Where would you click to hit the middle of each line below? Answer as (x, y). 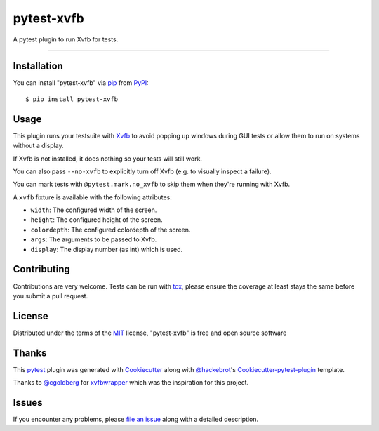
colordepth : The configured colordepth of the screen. (111, 230)
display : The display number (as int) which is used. (107, 249)
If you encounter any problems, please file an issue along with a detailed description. (136, 419)
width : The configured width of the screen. (94, 210)
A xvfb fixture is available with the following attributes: (92, 197)
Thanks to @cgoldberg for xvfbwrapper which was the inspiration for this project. (131, 383)
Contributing (41, 269)
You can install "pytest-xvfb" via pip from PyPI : (81, 83)
